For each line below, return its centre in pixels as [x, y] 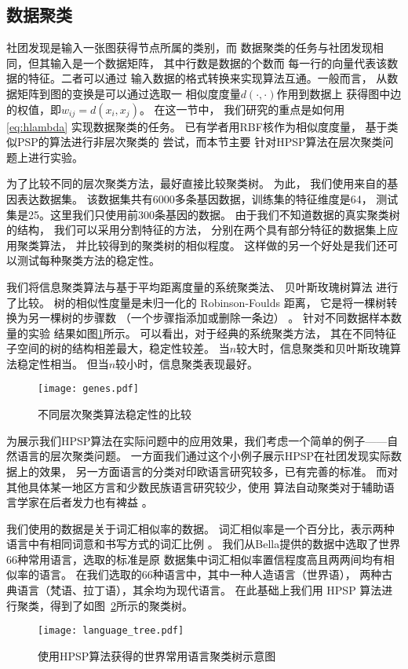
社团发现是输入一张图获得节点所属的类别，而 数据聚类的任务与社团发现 [189, 48]
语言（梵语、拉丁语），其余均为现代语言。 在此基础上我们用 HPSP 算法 [199, 590]
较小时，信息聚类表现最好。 [187, 363]
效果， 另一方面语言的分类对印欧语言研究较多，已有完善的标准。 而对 [219, 471]
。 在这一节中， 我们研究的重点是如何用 [242, 109]
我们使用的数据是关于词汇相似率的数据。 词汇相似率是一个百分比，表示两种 [200, 528]
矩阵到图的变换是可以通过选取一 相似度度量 [129, 93]
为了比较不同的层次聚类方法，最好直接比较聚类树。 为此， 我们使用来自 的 [197, 183]
